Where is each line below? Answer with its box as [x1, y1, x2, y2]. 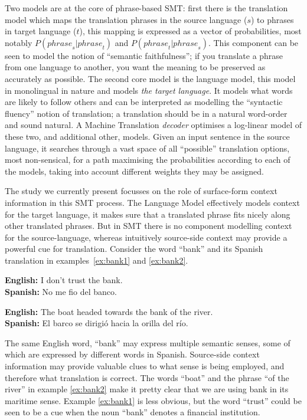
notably [5, 36, 32, 48]
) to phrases [250, 13, 294, 25]
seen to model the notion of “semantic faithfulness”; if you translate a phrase [5, 49, 283, 61]
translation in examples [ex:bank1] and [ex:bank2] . [5, 254, 188, 266]
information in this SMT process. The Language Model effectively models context [5, 196, 300, 208]
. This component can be [208, 36, 299, 48]
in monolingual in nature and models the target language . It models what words [5, 84, 293, 96]
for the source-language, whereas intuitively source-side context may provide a [5, 231, 288, 243]
